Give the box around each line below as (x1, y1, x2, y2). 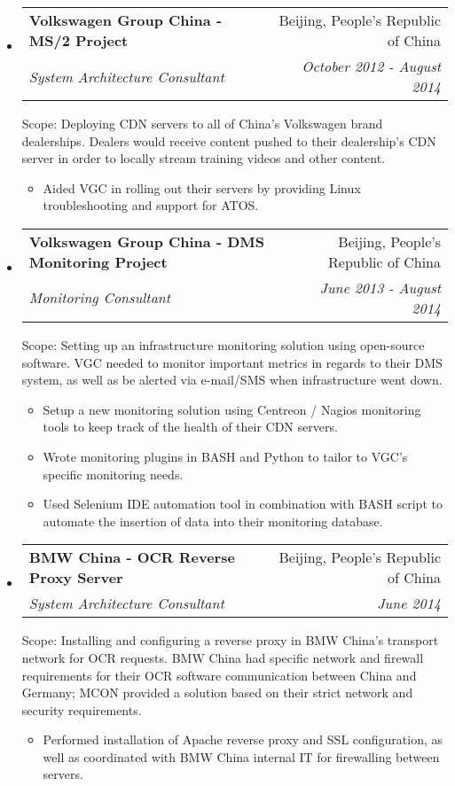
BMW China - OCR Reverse (28, 547, 235, 568)
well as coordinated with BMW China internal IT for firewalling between (43, 747, 440, 766)
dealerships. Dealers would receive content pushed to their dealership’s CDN (21, 131, 436, 150)
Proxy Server (28, 567, 123, 588)
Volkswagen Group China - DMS (28, 230, 264, 252)
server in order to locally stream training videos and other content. (21, 149, 386, 167)
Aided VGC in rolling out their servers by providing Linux (43, 178, 361, 197)
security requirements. (21, 700, 142, 719)
